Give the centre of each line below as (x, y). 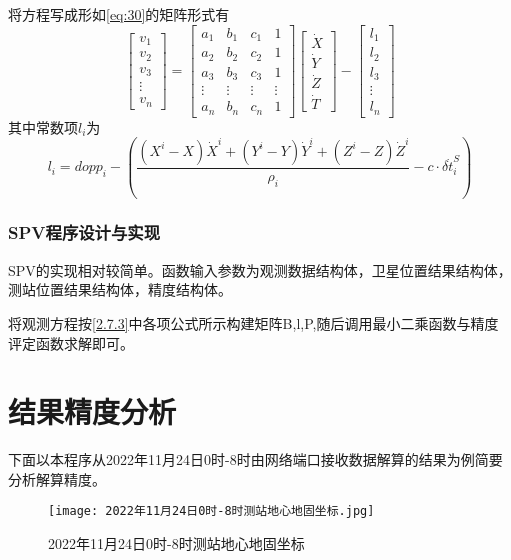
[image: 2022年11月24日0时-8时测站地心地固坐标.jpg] (211, 511)
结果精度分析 (92, 411)
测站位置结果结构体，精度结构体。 (120, 289)
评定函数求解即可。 (71, 342)
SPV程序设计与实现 (84, 232)
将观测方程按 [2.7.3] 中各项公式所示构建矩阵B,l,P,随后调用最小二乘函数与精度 (253, 322)
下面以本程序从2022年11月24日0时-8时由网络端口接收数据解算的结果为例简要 (255, 459)
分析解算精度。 (57, 478)
